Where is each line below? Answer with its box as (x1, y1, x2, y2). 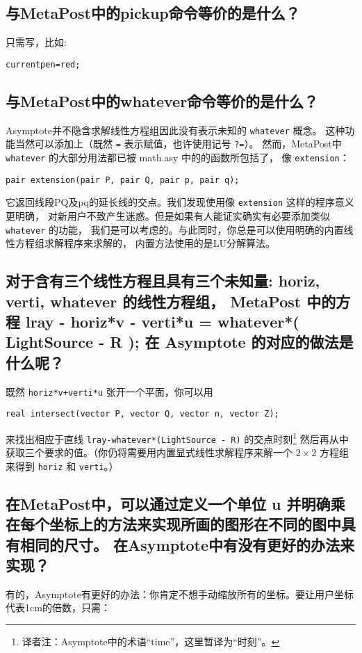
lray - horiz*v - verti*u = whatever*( (26, 310, 299, 332)
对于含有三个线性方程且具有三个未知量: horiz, (6, 270, 320, 291)
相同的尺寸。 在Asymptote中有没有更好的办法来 (19, 533, 355, 555)
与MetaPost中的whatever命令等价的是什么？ (6, 90, 319, 111)
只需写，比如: (6, 35, 67, 49)
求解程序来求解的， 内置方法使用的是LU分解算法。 (44, 236, 275, 250)
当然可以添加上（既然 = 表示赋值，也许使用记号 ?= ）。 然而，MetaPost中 (15, 136, 342, 151)
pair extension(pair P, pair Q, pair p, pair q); (6, 175, 240, 185)
